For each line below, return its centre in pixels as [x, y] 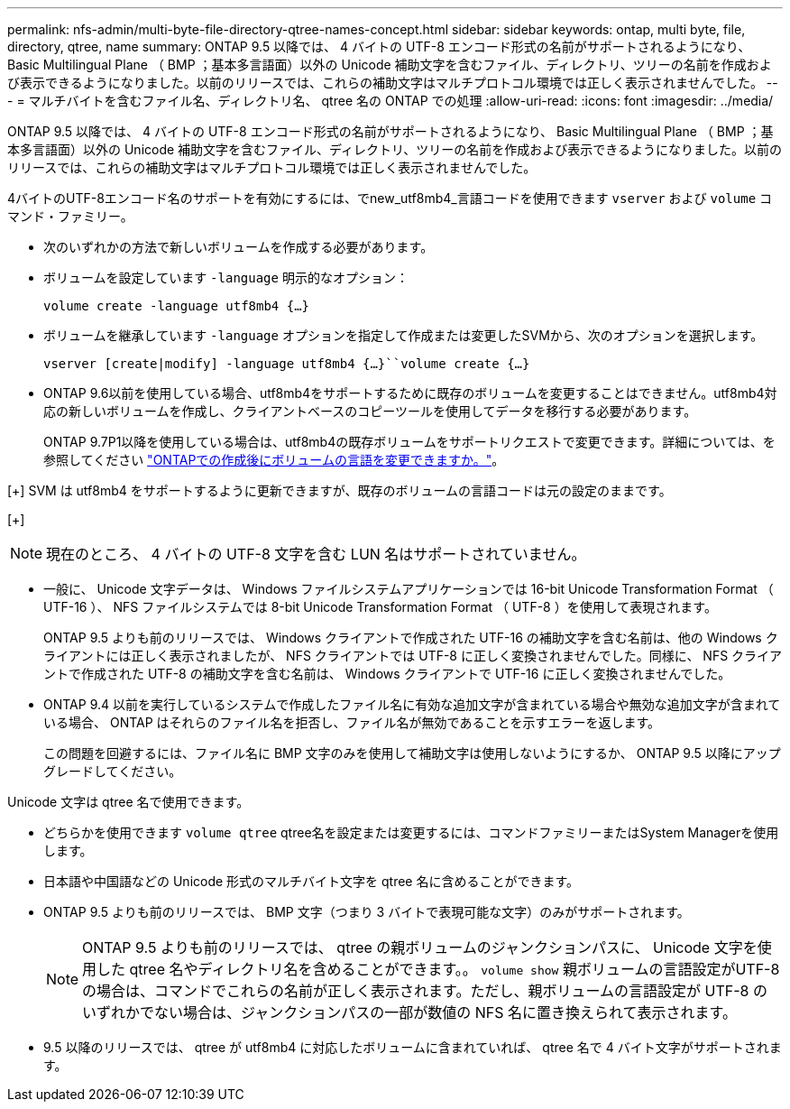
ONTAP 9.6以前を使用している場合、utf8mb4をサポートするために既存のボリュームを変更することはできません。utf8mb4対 [410, 393]
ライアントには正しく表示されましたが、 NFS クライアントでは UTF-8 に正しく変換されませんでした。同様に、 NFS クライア [413, 656]
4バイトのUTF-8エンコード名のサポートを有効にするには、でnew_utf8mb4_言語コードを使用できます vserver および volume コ [390, 198]
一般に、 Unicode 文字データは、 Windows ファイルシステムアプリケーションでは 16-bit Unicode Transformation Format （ [409, 589]
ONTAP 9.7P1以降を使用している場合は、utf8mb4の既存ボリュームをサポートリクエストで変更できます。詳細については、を [409, 442]
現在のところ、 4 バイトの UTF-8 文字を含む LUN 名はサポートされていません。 [316, 554]
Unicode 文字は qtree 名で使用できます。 [129, 802]
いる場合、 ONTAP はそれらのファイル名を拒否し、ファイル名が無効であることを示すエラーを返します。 [352, 722]
